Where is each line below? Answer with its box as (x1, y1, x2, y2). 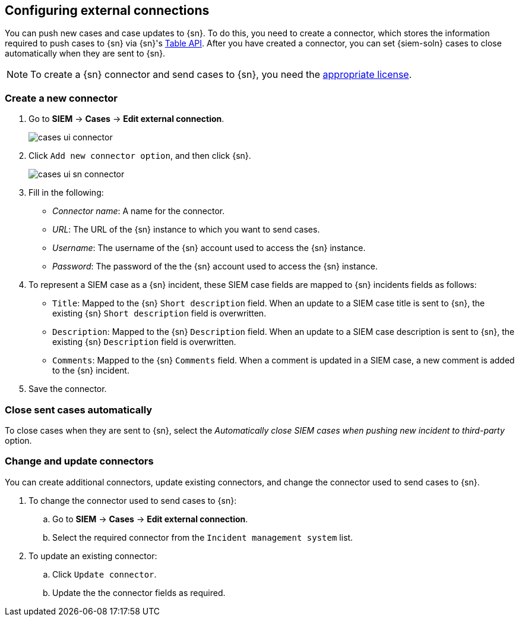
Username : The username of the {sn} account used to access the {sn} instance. (52, 243, 366, 253)
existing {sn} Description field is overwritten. (52, 337, 236, 347)
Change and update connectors (5, 455, 154, 468)
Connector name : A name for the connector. (52, 206, 225, 217)
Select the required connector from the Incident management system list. (52, 532, 353, 542)
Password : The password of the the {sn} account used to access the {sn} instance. (52, 261, 378, 272)
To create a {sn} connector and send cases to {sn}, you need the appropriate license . (30, 68, 412, 81)
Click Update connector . (52, 569, 157, 579)
